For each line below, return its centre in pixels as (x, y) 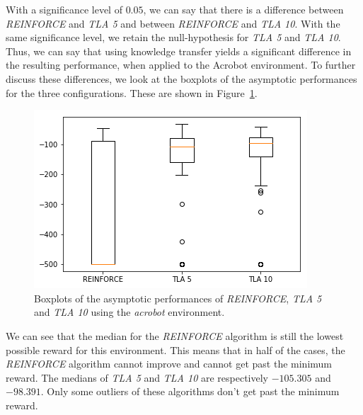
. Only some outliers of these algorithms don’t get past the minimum (190, 391)
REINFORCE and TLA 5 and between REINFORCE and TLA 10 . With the (173, 23)
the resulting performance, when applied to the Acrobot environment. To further (181, 65)
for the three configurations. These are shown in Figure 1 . (132, 92)
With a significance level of (64, 9)
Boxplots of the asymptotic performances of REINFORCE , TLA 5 (178, 298)
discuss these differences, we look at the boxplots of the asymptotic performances (181, 78)
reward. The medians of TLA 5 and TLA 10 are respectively (137, 377)
